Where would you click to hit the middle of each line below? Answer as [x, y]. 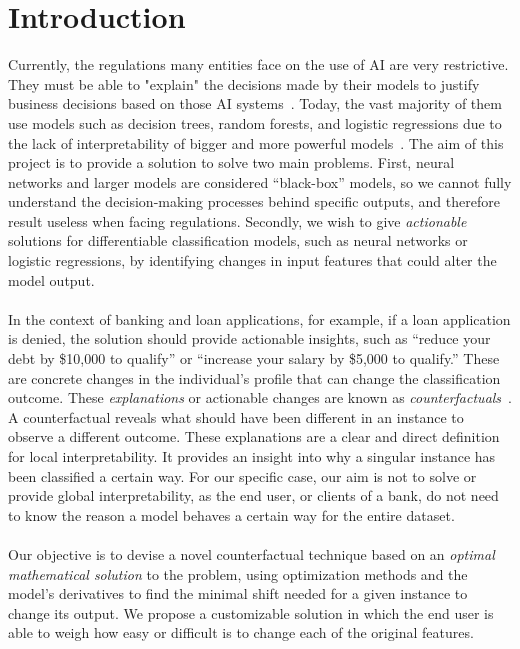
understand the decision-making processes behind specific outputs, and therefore [254, 201]
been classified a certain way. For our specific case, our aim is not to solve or [242, 475]
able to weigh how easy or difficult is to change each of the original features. [241, 632]
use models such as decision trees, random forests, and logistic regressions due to [255, 122]
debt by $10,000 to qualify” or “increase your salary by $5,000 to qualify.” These [254, 358]
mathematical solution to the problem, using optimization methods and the [238, 573]
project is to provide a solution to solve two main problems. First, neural [231, 162]
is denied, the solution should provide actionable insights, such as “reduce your [249, 338]
